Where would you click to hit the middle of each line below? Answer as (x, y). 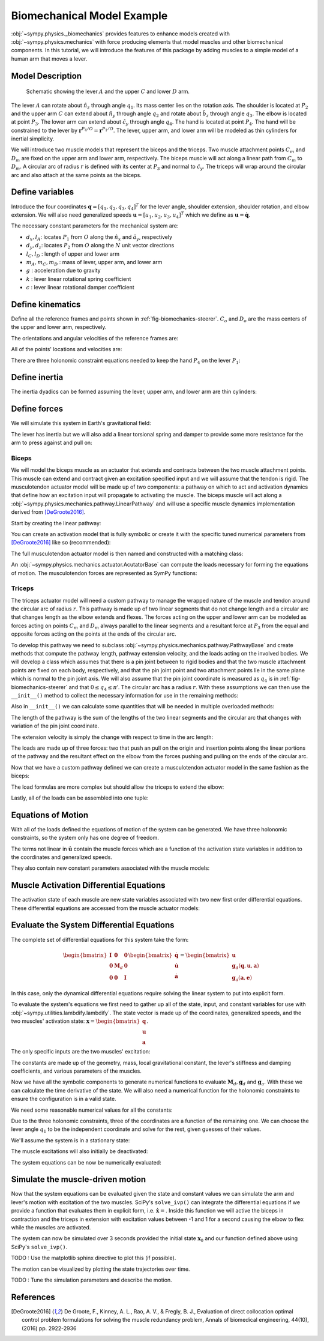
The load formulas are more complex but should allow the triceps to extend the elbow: (118, 787)
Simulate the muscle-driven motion (79, 1180)
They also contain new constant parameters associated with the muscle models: (110, 868)
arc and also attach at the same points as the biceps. (76, 175)
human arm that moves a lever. (49, 59)
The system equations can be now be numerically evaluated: (86, 1162)
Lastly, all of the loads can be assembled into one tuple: (80, 798)
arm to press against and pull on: (52, 443)
